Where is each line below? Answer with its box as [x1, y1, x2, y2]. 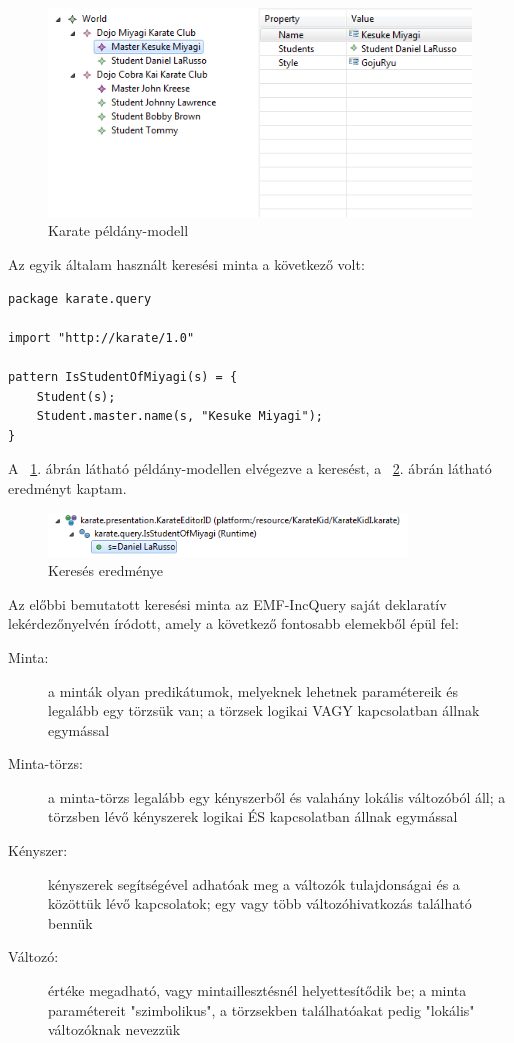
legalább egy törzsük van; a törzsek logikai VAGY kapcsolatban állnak [48, 700, 480, 721]
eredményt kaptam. [8, 478, 127, 499]
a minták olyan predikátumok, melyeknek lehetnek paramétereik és [48, 680, 459, 701]
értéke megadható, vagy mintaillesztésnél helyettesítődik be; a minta [48, 980, 467, 1001]
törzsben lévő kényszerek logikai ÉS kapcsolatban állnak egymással [48, 806, 458, 827]
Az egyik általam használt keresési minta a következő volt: [8, 254, 365, 275]
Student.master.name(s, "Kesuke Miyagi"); [36, 409, 323, 424]
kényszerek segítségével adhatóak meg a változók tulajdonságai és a [48, 873, 460, 894]
